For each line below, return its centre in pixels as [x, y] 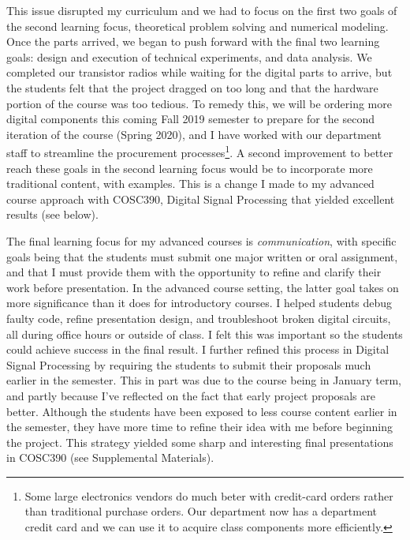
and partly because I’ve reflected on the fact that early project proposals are [191, 395]
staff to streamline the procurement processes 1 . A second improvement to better [200, 151]
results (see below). [52, 214]
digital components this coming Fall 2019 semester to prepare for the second [190, 119]
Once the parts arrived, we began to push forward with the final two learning [193, 41]
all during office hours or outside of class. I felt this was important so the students [205, 334]
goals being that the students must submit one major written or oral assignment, [202, 256]
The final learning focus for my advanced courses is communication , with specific [201, 240]
